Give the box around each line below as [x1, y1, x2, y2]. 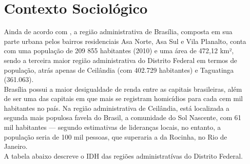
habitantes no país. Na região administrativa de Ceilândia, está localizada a [4, 102, 230, 113]
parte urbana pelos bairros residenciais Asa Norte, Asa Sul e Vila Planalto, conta [4, 36, 247, 46]
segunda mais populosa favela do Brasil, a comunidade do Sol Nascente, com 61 [4, 112, 242, 123]
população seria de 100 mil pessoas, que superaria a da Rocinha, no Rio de [4, 131, 227, 142]
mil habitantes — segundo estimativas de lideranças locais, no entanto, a [4, 122, 221, 132]
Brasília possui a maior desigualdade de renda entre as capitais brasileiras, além [4, 83, 242, 94]
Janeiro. [4, 141, 28, 151]
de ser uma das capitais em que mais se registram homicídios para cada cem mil [4, 93, 243, 103]
